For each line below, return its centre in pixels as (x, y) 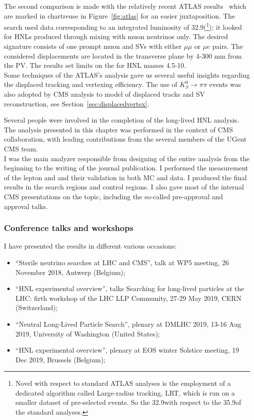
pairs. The (228, 46)
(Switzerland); (37, 307)
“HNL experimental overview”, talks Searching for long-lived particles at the (130, 288)
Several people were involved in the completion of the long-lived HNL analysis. (122, 120)
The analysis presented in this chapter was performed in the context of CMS (118, 129)
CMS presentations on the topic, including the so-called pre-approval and (114, 196)
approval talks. (26, 206)
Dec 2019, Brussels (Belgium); (60, 359)
